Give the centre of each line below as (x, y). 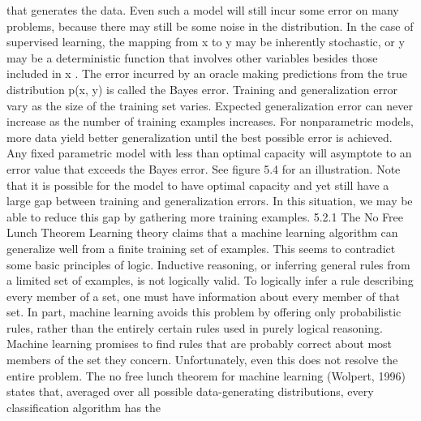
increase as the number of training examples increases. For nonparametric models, (210, 121)
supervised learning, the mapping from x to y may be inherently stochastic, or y (206, 42)
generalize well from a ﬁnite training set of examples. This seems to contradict (201, 248)
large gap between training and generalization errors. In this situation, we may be (210, 201)
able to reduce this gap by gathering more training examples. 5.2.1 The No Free (205, 216)
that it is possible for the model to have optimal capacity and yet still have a (198, 185)
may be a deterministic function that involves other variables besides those (192, 57)
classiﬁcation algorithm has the (84, 407)
